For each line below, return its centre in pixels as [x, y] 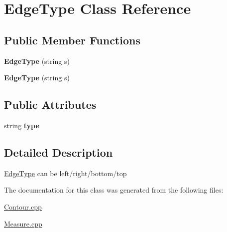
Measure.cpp [23, 223]
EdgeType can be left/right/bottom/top [65, 173]
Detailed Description [58, 152]
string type [22, 125]
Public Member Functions [72, 40]
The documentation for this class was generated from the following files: [114, 190]
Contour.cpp [23, 206]
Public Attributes [50, 105]
